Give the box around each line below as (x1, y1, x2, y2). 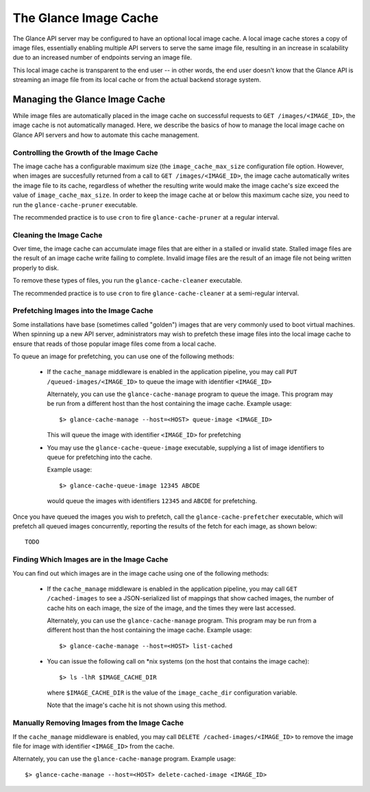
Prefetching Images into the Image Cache (12, 306, 153, 316)
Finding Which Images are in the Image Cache (12, 555, 169, 564)
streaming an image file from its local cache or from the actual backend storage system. (12, 75, 262, 84)
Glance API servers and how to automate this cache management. (12, 130, 199, 139)
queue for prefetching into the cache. (47, 453, 153, 461)
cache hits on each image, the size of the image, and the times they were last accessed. (47, 604, 296, 612)
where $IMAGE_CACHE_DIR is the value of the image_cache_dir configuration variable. (47, 688, 298, 697)
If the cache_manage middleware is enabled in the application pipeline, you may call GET (47, 584, 297, 593)
